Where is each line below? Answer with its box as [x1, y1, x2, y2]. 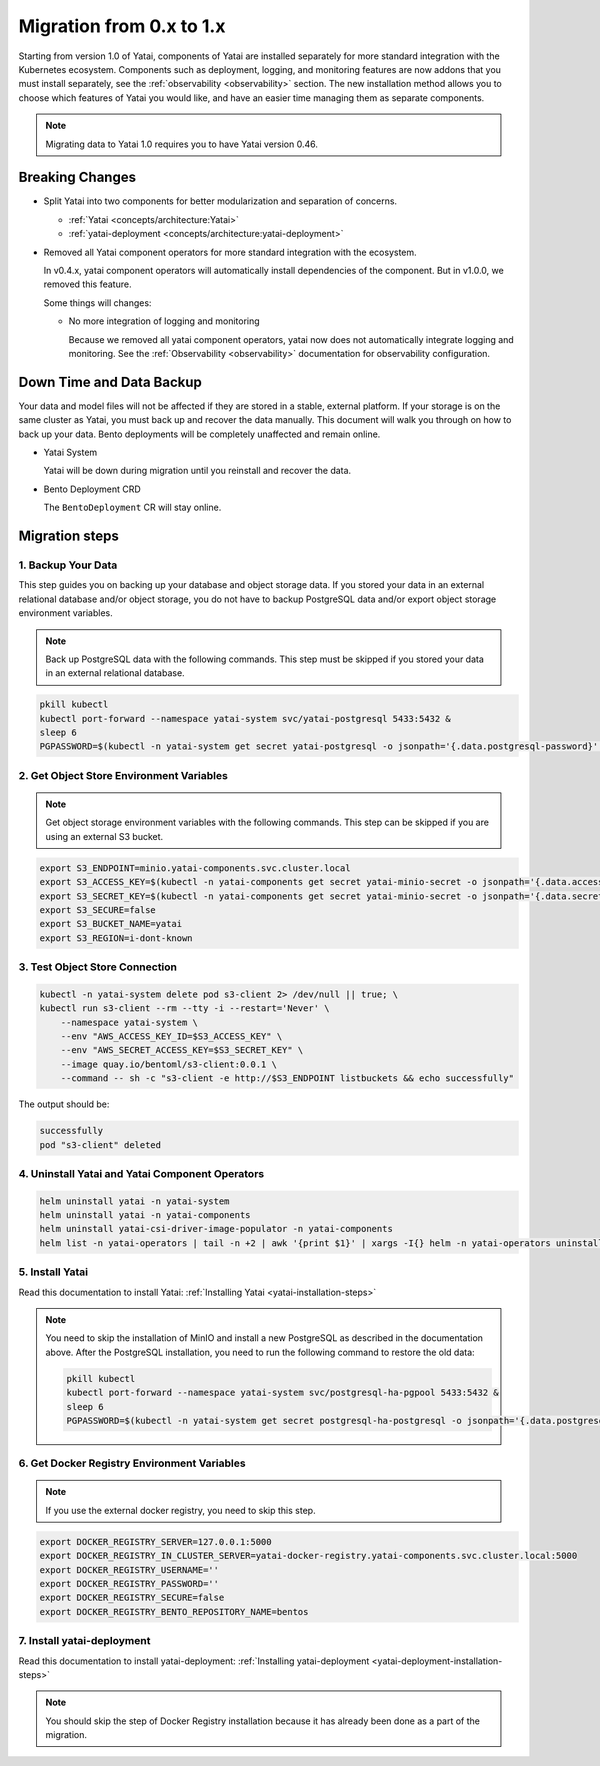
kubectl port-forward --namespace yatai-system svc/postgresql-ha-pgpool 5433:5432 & [66, 1387, 499, 1399]
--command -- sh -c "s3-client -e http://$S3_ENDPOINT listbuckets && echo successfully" [60, 1073, 515, 1084]
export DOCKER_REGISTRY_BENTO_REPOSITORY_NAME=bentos [39, 1606, 309, 1617]
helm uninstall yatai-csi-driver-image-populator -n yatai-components [39, 1223, 394, 1235]
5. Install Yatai [18, 1265, 89, 1279]
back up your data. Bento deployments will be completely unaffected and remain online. [18, 428, 381, 440]
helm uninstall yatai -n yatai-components [39, 1210, 251, 1221]
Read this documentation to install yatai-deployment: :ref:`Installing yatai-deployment [18, 1655, 370, 1667]
